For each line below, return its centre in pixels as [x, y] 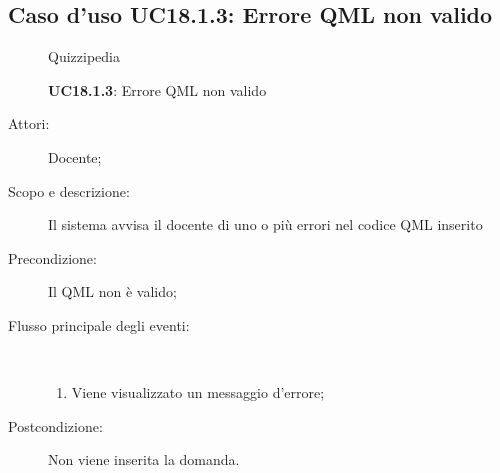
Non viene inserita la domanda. [144, 459]
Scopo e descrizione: [69, 190]
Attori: [29, 123]
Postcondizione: [55, 425]
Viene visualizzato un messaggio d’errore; [198, 392]
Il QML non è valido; [112, 291]
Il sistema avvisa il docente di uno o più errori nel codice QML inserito [265, 224]
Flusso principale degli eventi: [99, 324]
